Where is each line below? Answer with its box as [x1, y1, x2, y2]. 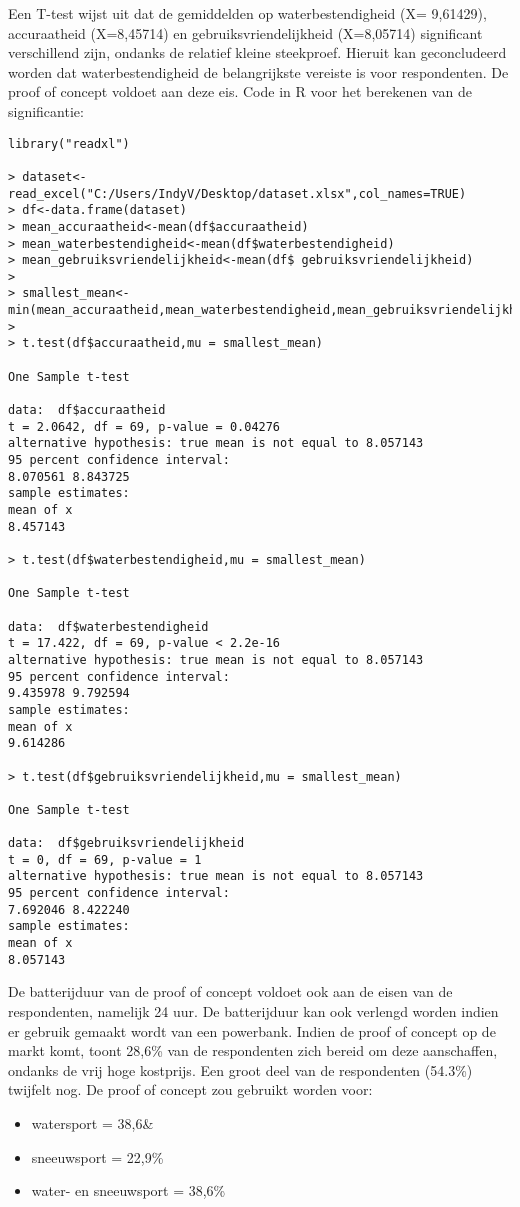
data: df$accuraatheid [8, 403, 166, 418]
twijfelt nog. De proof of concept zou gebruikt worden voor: [8, 1079, 373, 1100]
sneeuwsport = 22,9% [31, 1146, 164, 1167]
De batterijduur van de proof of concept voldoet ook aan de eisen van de [8, 981, 453, 1002]
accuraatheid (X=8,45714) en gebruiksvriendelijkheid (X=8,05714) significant [8, 22, 483, 43]
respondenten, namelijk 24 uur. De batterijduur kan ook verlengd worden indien [8, 1000, 499, 1021]
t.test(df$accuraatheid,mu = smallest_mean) [22, 336, 323, 351]
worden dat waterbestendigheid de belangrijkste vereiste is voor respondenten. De [8, 61, 509, 82]
